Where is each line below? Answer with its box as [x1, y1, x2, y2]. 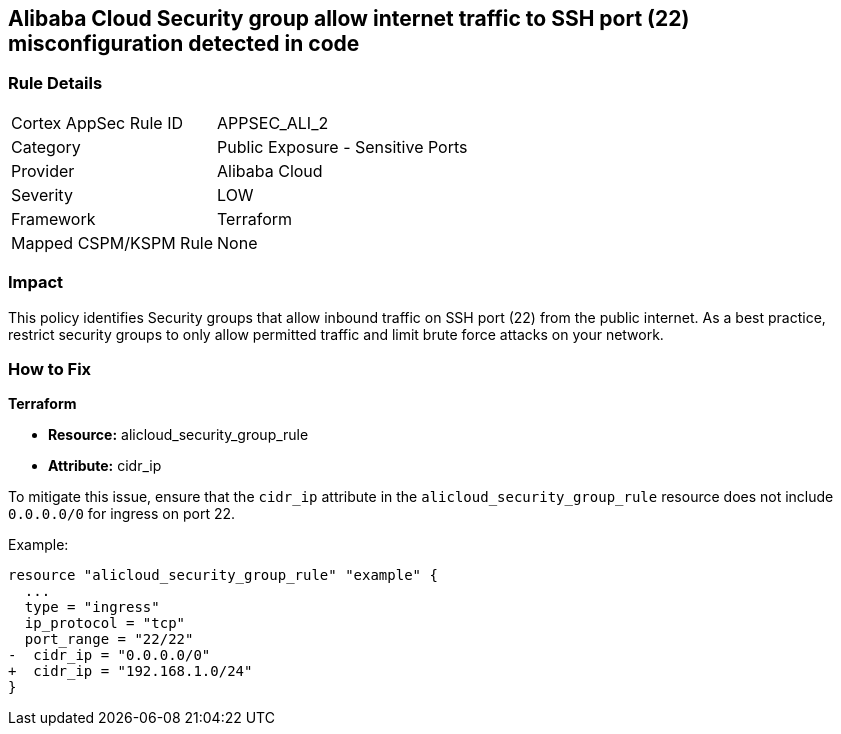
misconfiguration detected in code [8, 31, 360, 56]
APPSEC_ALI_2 [217, 112, 329, 133]
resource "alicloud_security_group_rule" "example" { [8, 567, 438, 584]
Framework [11, 208, 96, 229]
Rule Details [8, 73, 103, 94]
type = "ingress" [24, 599, 160, 616]
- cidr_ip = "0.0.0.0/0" [8, 647, 211, 664]
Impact [8, 272, 64, 293]
